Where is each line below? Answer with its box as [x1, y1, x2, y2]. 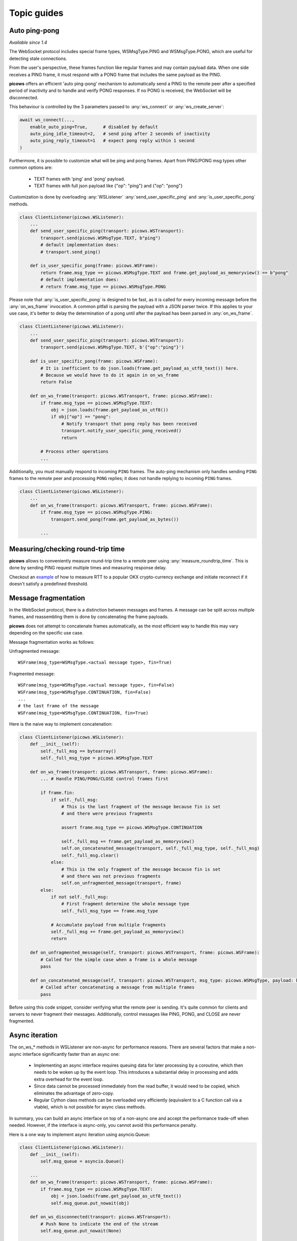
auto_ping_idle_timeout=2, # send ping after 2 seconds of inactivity [30, 131, 210, 137]
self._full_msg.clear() [61, 852, 119, 858]
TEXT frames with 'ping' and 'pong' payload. [34, 176, 125, 182]
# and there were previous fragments [61, 811, 153, 817]
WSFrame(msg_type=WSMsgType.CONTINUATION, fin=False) [18, 689, 151, 695]
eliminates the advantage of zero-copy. [34, 1090, 114, 1096]
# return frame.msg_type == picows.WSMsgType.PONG [40, 283, 166, 289]
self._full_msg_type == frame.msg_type [61, 908, 158, 913]
